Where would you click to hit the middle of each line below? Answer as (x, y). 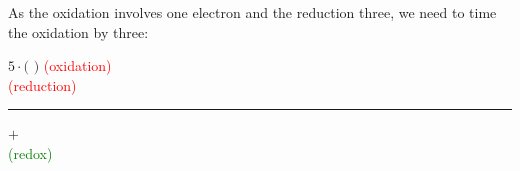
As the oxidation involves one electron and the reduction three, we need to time (252, 12)
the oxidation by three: (78, 31)
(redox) (30, 152)
